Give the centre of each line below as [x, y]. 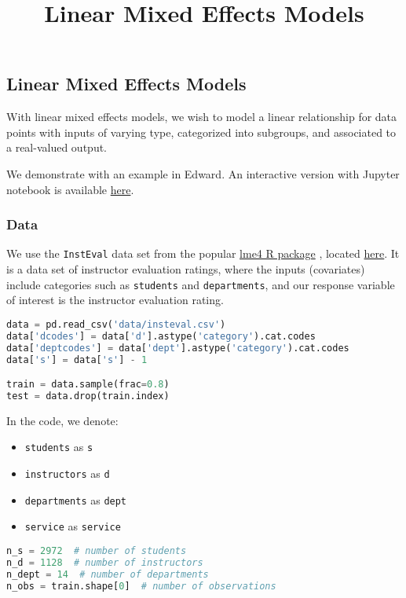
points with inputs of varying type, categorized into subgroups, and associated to [201, 132]
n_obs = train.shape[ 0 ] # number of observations [141, 586]
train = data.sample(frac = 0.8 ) [88, 385]
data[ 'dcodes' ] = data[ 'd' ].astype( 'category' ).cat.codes [161, 336]
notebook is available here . [70, 189]
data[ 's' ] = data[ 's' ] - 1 [77, 360]
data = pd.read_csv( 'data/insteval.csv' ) [116, 324]
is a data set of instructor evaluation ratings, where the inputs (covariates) [186, 269]
